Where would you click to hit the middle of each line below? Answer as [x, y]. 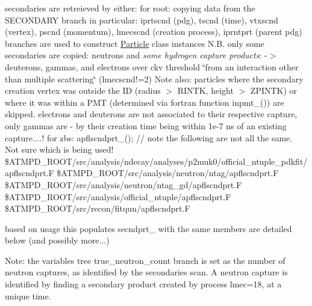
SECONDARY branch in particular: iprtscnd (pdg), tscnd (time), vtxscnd [142, 20]
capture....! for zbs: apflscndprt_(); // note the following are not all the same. [149, 137]
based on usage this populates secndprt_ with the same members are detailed [148, 228]
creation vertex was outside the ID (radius [83, 90]
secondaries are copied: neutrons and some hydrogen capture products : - [136, 55]
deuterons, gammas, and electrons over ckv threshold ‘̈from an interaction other [152, 66]
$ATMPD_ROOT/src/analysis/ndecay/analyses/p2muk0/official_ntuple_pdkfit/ [156, 161]
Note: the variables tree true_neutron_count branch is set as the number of [145, 260]
